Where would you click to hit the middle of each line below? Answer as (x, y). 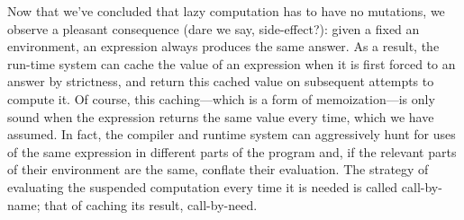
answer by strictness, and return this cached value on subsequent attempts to (221, 81)
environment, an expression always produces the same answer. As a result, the (223, 46)
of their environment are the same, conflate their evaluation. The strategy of (218, 169)
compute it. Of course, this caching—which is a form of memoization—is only (221, 98)
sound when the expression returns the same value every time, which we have (221, 116)
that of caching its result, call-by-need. (151, 204)
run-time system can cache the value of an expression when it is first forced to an (232, 63)
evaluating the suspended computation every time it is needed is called (203, 186)
